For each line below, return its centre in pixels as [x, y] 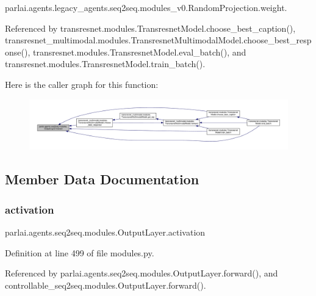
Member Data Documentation [102, 179]
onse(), [18, 52]
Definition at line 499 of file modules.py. [80, 252]
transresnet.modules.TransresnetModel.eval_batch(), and [139, 52]
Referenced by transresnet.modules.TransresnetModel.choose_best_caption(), [150, 28]
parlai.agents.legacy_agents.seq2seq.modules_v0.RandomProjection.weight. [146, 7]
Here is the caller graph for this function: [82, 84]
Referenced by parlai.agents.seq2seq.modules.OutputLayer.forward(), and [142, 273]
